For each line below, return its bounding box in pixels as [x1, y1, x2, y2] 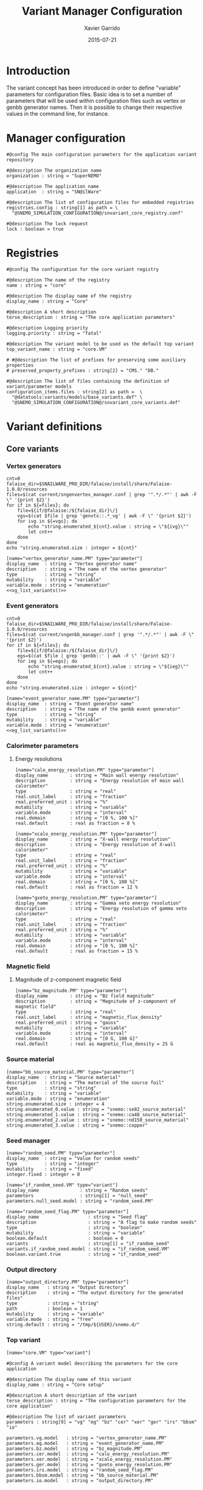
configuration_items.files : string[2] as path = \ [6, 388, 143, 395]
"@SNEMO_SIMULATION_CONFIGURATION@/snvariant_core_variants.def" [12, 399, 181, 405]
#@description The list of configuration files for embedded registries [6, 199, 194, 205]
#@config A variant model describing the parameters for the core [6, 1360, 178, 1366]
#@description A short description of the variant [6, 1392, 137, 1398]
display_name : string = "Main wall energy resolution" [15, 772, 179, 778]
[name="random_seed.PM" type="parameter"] [6, 1150, 115, 1156]
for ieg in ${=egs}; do [17, 658, 78, 664]
